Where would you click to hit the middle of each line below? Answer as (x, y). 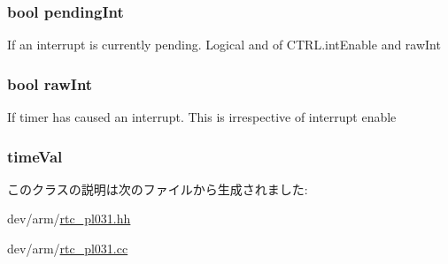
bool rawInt (50, 83)
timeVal (35, 156)
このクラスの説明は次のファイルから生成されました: (158, 189)
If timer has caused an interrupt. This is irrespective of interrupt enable (202, 117)
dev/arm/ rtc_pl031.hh (69, 219)
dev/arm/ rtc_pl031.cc (68, 249)
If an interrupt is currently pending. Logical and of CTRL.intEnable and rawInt (224, 45)
